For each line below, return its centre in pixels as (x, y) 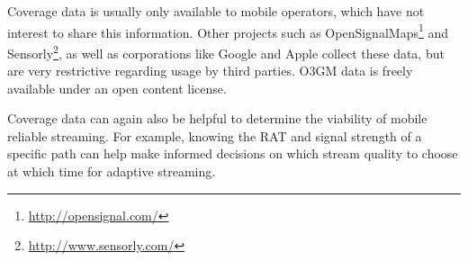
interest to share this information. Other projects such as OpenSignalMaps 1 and (228, 31)
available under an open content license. (117, 88)
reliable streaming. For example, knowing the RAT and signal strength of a (215, 135)
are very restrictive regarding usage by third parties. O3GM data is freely (210, 71)
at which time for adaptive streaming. (112, 171)
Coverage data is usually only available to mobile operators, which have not (216, 11)
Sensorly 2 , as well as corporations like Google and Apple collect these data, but (226, 51)
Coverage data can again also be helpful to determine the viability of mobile (217, 118)
